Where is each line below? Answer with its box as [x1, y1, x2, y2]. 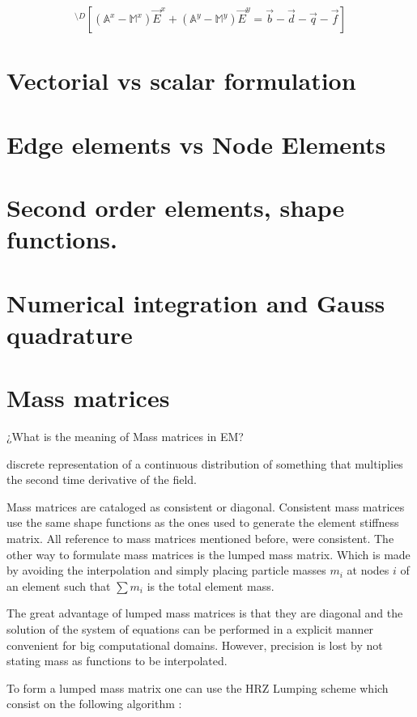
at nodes [347, 562, 389, 579]
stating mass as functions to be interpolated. [6, 652, 228, 669]
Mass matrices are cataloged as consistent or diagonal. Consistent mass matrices [6, 498, 405, 515]
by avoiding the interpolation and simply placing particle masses [6, 562, 326, 579]
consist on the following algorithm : [6, 695, 182, 712]
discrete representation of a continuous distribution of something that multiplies [6, 455, 403, 472]
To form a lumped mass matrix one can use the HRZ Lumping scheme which [6, 679, 389, 696]
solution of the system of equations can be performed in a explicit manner [6, 620, 374, 637]
